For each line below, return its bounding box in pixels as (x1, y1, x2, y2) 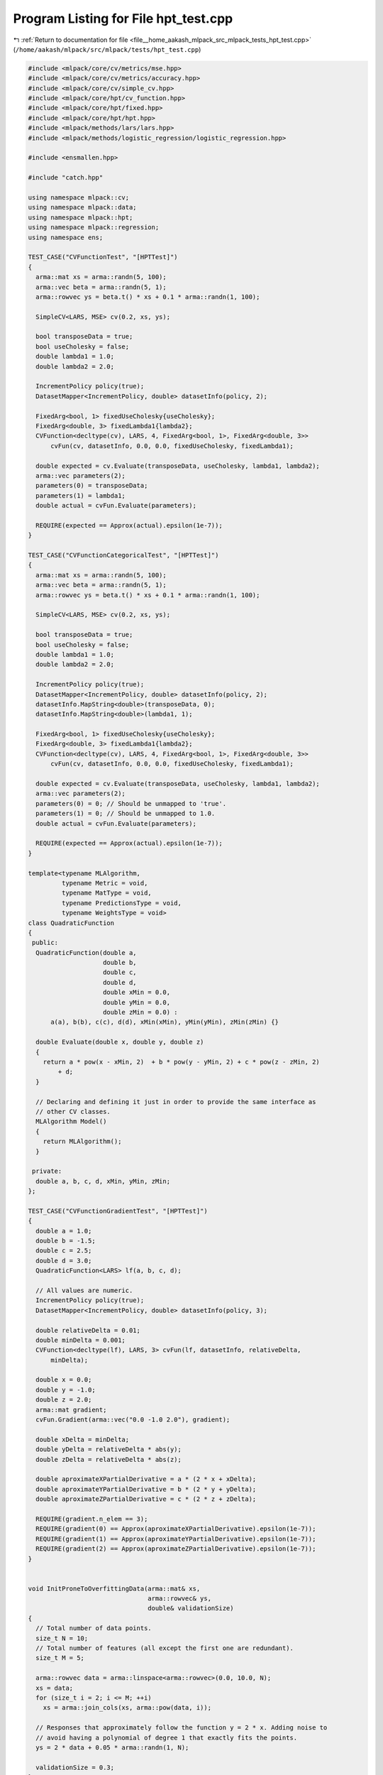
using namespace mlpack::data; (28, 203, 138, 212)
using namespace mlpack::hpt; (28, 213, 133, 222)
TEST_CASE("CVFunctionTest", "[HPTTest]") (28, 253, 178, 261)
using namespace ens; (28, 233, 104, 241)
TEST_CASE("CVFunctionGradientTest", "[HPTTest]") (28, 1207, 209, 1215)
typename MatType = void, (61, 889, 152, 897)
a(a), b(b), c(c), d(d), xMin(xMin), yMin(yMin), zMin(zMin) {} (50, 1018, 279, 1026)
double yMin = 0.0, (103, 998, 170, 1006)
